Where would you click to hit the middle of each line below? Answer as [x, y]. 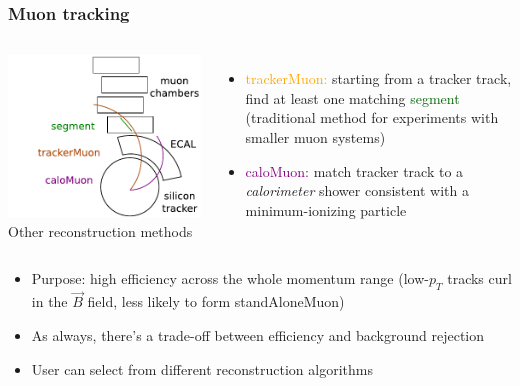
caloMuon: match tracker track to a [354, 170]
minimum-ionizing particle [326, 209]
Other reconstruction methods [100, 230]
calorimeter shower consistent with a [357, 190]
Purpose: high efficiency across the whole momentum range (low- [230, 278]
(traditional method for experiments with [372, 117]
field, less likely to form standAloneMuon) [216, 301]
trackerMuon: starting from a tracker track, [378, 78]
